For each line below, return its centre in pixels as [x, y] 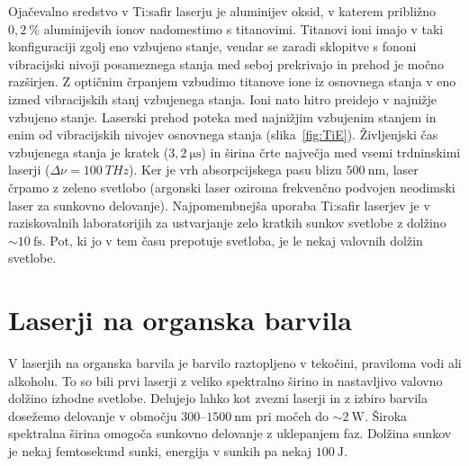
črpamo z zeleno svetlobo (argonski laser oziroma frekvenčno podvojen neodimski [232, 187]
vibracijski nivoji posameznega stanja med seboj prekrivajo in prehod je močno [226, 63]
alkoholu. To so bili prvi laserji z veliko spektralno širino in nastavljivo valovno [225, 380]
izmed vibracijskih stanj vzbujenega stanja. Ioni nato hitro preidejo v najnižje [223, 99]
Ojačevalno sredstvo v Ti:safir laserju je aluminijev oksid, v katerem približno [222, 11]
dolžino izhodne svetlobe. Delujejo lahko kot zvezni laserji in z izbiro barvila [218, 398]
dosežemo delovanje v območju [93, 415]
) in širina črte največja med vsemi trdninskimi [331, 152]
